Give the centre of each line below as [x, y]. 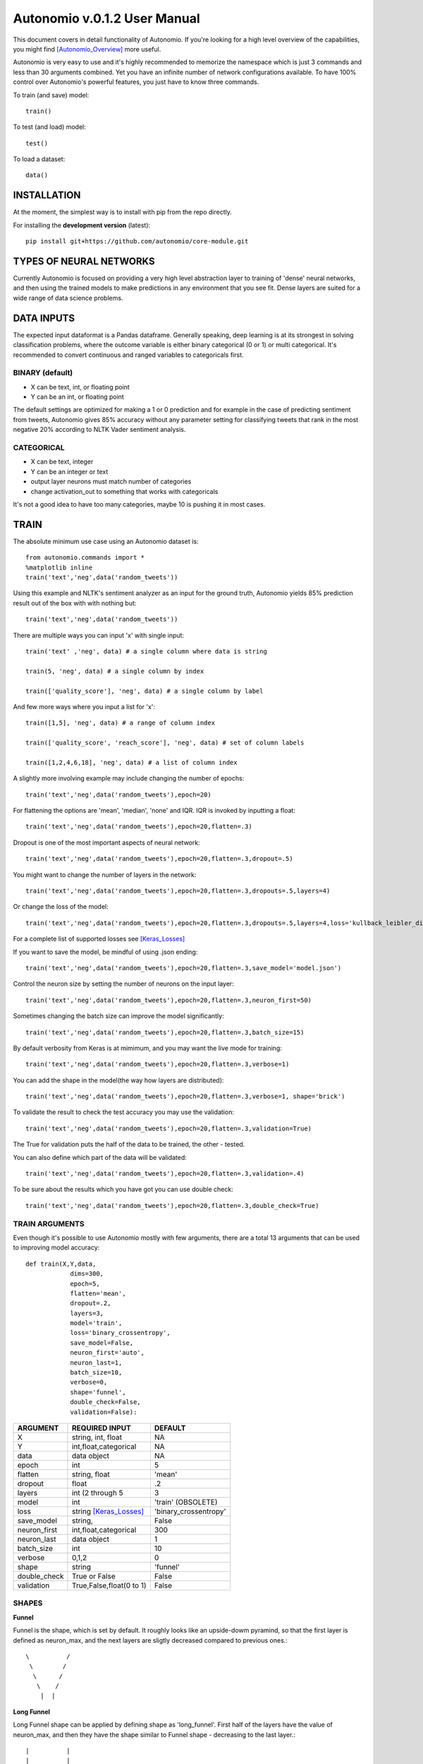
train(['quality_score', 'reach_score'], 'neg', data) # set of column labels [165, 743]
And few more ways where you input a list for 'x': [84, 706]
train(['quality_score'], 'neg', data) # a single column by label [145, 691]
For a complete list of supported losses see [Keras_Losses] [99, 939]
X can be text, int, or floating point [80, 387]
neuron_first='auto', [107, 1353]
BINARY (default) [43, 373]
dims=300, [87, 1274]
